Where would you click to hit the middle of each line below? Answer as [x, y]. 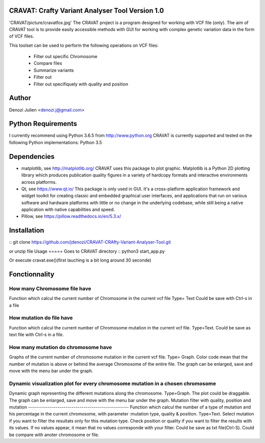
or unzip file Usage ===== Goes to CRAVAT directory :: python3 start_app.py [87, 251]
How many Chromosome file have [50, 289]
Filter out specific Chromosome [66, 57]
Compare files [48, 63]
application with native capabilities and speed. [68, 209]
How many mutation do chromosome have [61, 348]
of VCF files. [22, 36]
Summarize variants [54, 70]
